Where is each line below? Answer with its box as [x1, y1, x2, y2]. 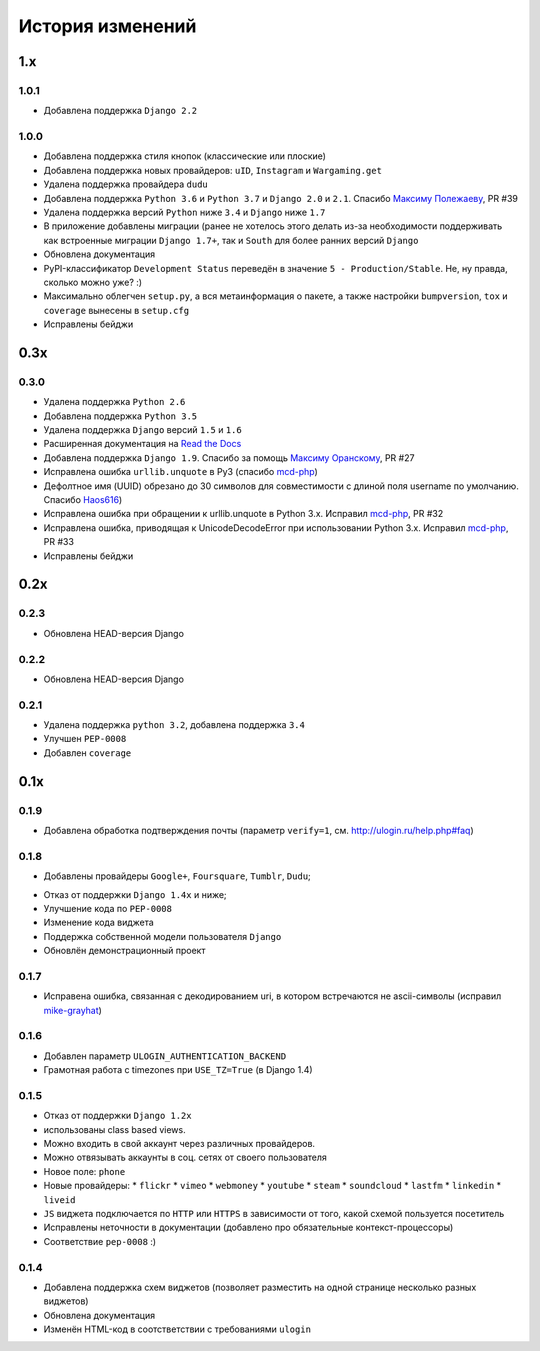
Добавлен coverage [43, 746, 132, 759]
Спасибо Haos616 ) [43, 494, 123, 506]
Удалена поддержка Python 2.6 [43, 396, 186, 408]
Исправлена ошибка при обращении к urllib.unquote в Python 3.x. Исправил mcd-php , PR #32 [43, 508, 444, 520]
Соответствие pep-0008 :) [43, 1235, 157, 1247]
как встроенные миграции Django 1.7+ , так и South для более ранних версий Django [43, 234, 419, 246]
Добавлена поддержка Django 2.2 [43, 105, 198, 117]
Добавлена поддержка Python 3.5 [43, 410, 198, 422]
